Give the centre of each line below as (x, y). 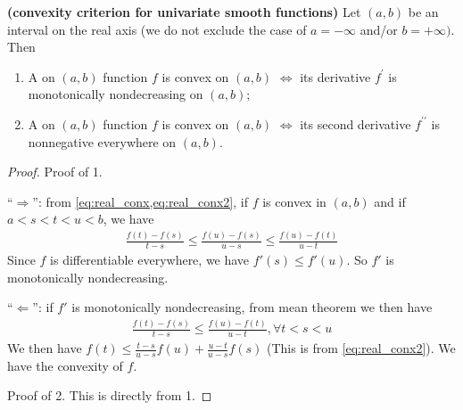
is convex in (294, 201)
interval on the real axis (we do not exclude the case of (157, 29)
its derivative (335, 76)
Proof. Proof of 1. (55, 172)
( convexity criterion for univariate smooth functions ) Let (184, 12)
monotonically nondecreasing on (116, 94)
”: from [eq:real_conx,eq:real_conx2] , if (140, 201)
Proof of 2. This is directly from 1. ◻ (110, 395)
